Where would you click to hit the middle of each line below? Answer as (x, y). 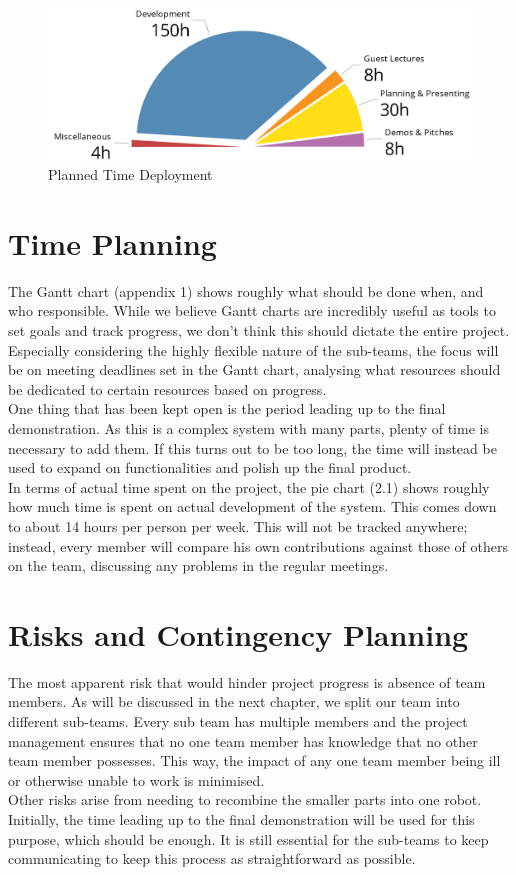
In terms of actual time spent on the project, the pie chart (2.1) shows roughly (249, 486)
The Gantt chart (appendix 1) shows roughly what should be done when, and (246, 290)
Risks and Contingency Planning (238, 633)
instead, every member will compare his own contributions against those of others (258, 545)
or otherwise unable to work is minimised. (136, 779)
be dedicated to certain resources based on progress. (167, 388)
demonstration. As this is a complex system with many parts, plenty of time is (248, 427)
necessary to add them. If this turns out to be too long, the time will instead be (252, 447)
